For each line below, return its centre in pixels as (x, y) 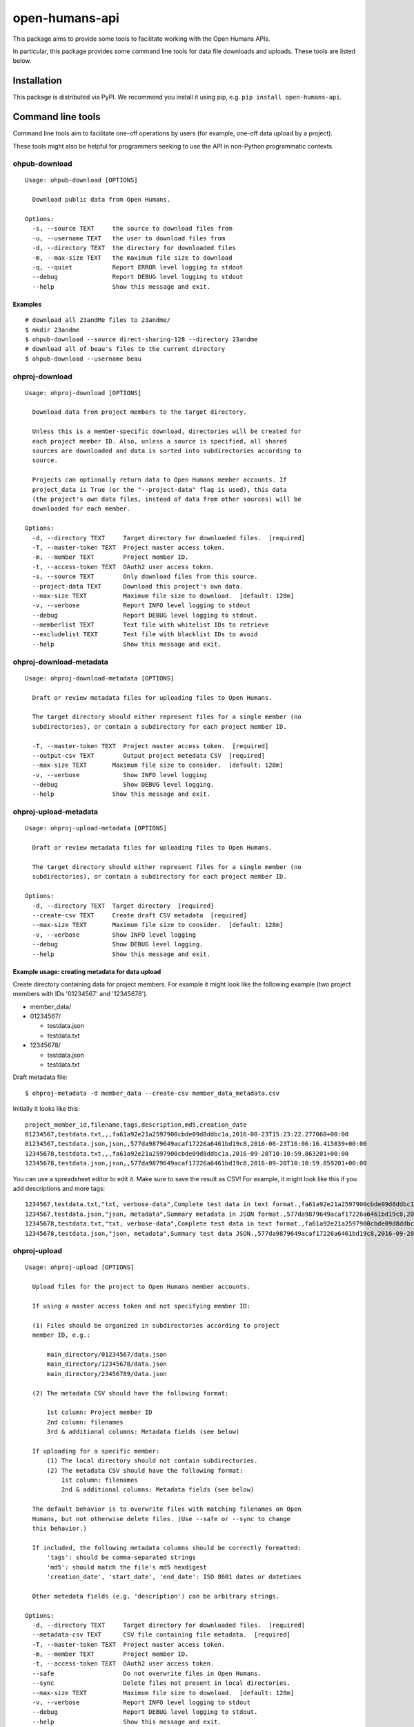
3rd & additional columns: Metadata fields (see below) (143, 1432)
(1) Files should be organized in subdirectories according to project (156, 1325)
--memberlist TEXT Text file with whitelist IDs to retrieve (150, 625)
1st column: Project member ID (100, 1412)
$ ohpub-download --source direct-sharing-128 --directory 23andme (141, 339)
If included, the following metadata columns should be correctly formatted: (167, 1548)
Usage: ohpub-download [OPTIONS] (81, 180)
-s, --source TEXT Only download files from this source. (145, 576)
